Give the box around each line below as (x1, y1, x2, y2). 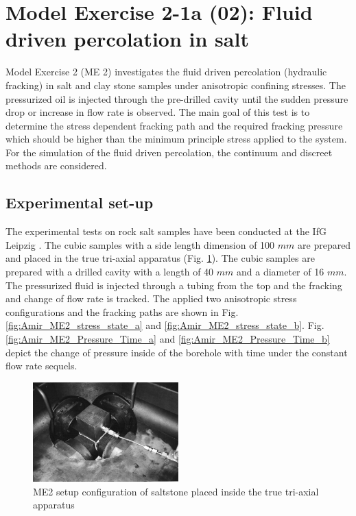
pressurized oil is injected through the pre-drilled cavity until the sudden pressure (5, 91, 348, 106)
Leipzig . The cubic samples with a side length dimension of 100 (5, 237, 275, 251)
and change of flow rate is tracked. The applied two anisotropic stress (5, 291, 297, 306)
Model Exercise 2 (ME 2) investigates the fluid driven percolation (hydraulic (5, 64, 327, 79)
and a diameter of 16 (237, 265, 324, 279)
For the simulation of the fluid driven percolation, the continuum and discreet (5, 145, 333, 159)
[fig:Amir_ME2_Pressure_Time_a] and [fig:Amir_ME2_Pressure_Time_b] (5, 332, 330, 346)
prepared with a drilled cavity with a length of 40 (5, 265, 214, 279)
